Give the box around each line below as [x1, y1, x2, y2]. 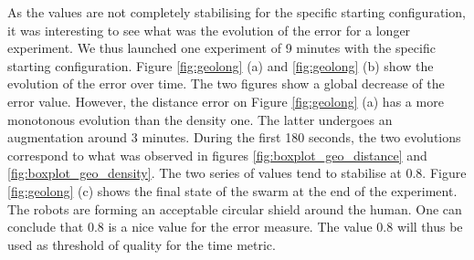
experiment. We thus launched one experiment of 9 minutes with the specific [7, 38, 436, 57]
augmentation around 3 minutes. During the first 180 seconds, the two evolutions [7, 128, 461, 147]
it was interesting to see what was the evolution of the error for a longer [7, 20, 411, 39]
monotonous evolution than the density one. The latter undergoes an [7, 109, 393, 129]
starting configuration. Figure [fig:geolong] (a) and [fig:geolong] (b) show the [7, 56, 434, 75]
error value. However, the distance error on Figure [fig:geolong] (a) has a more [7, 91, 444, 110]
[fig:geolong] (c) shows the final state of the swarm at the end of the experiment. [7, 181, 458, 200]
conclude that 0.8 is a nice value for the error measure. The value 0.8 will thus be [7, 217, 463, 236]
